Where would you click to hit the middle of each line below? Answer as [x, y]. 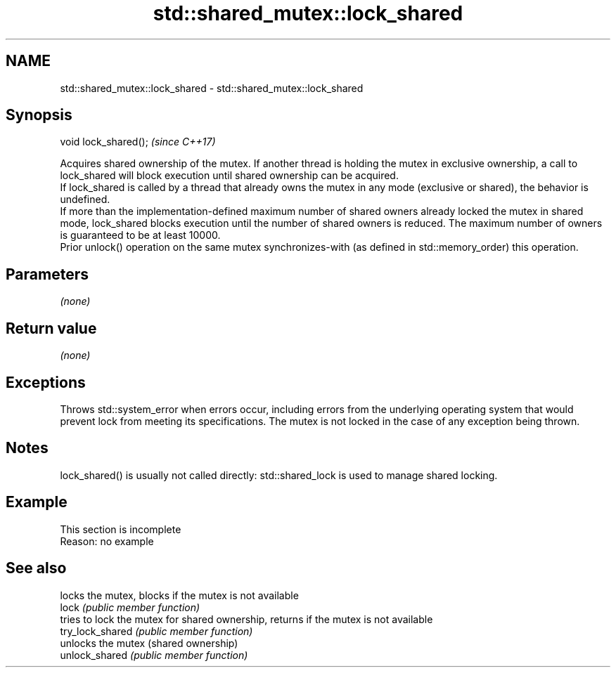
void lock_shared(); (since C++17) [138, 142]
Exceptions [46, 382]
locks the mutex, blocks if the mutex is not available [179, 595]
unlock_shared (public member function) [154, 655]
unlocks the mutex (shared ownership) [149, 643]
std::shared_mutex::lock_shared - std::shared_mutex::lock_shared [212, 88]
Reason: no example [107, 541]
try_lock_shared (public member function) [156, 631]
